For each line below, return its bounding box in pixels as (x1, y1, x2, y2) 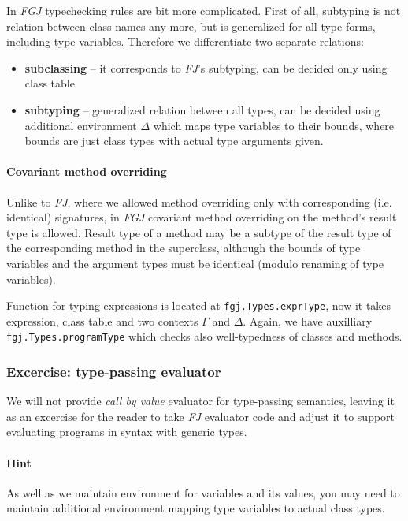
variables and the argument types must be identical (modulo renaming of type (6, 255, 384, 271)
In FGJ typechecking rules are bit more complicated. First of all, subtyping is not (6, 2, 401, 18)
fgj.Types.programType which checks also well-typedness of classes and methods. (6, 328, 402, 344)
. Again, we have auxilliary (243, 312, 373, 329)
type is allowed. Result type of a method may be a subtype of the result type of (6, 224, 391, 240)
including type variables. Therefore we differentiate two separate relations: (6, 33, 364, 50)
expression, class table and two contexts (6, 312, 198, 329)
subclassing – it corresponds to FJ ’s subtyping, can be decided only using (24, 59, 388, 76)
